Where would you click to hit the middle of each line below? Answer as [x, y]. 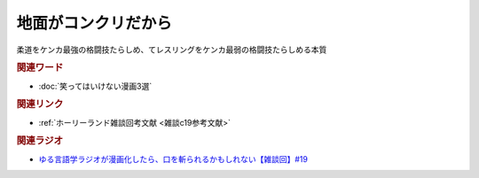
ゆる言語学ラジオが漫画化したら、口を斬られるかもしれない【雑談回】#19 [173, 159]
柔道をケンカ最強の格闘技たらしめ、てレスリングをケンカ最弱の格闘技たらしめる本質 [172, 50]
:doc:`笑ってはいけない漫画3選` [95, 86]
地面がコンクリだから [94, 23]
